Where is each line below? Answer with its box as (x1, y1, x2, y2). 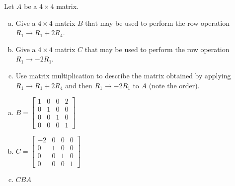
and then (65, 80, 92, 90)
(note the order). (149, 80, 200, 90)
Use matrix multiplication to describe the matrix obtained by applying (15, 70, 231, 80)
